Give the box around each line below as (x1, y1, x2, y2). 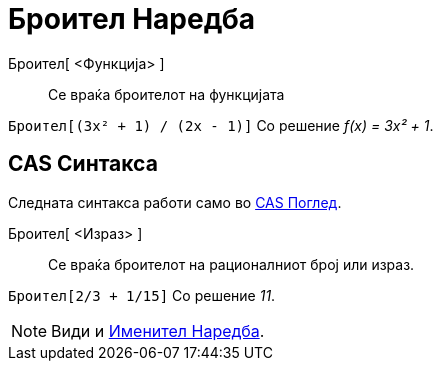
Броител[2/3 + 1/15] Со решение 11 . (8, 286, 276, 304)
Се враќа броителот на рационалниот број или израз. (48, 255, 415, 273)
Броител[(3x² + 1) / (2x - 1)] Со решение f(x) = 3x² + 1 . (8, 116, 434, 134)
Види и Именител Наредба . (51, 320, 265, 341)
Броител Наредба (8, 2, 256, 36)
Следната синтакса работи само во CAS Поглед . (8, 193, 342, 211)
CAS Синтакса (8, 151, 158, 177)
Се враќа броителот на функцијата (48, 85, 285, 103)
